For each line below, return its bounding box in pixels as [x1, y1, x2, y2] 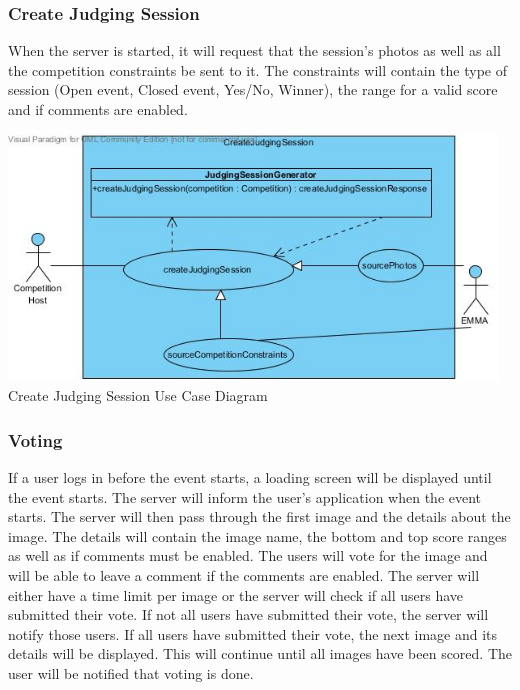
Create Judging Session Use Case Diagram [8, 385, 268, 406]
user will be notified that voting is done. [8, 663, 254, 684]
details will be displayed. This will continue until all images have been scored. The [8, 643, 513, 664]
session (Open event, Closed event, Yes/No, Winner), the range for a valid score [8, 79, 498, 100]
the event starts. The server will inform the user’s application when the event [8, 486, 482, 507]
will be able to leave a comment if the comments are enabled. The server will [8, 565, 480, 586]
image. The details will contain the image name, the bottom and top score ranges [8, 525, 507, 546]
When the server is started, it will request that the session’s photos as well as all [8, 40, 501, 61]
